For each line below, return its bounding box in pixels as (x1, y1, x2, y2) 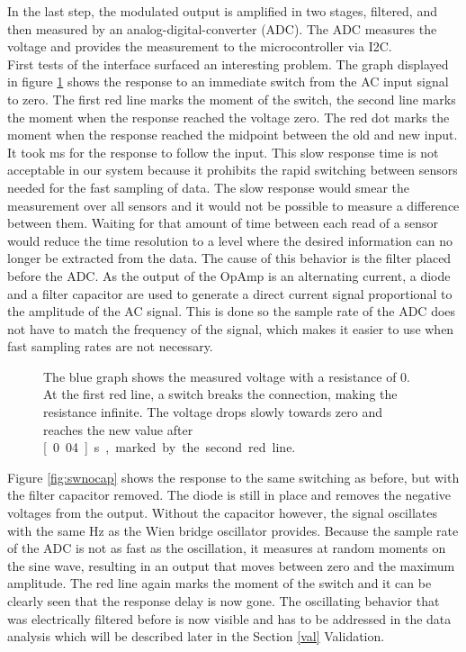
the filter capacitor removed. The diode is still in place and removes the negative (7, 485, 452, 504)
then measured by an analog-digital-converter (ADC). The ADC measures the (7, 19, 437, 38)
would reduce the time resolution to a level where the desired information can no (7, 231, 453, 249)
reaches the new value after (43, 420, 193, 439)
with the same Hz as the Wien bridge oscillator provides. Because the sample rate (7, 521, 459, 539)
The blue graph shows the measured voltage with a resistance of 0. (43, 367, 411, 385)
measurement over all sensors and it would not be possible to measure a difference (7, 195, 460, 214)
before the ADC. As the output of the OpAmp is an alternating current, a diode (7, 266, 451, 285)
